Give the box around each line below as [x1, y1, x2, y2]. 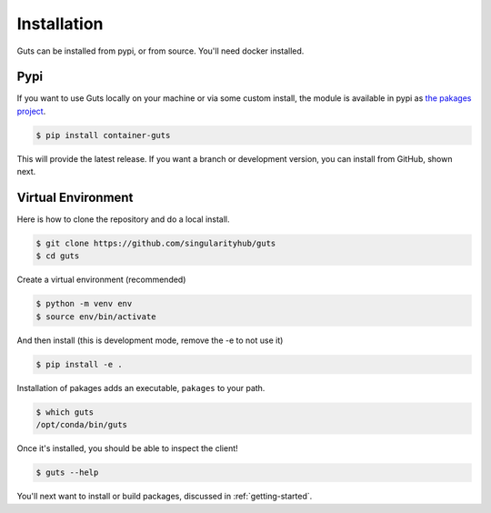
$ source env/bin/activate [35, 311, 156, 322]
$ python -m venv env [35, 298, 133, 309]
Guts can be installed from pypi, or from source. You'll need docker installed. [16, 45, 305, 56]
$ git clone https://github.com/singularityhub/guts [35, 238, 276, 249]
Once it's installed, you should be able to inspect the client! [16, 443, 238, 454]
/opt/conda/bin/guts [35, 419, 127, 430]
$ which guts [35, 407, 95, 417]
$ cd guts [35, 251, 80, 261]
